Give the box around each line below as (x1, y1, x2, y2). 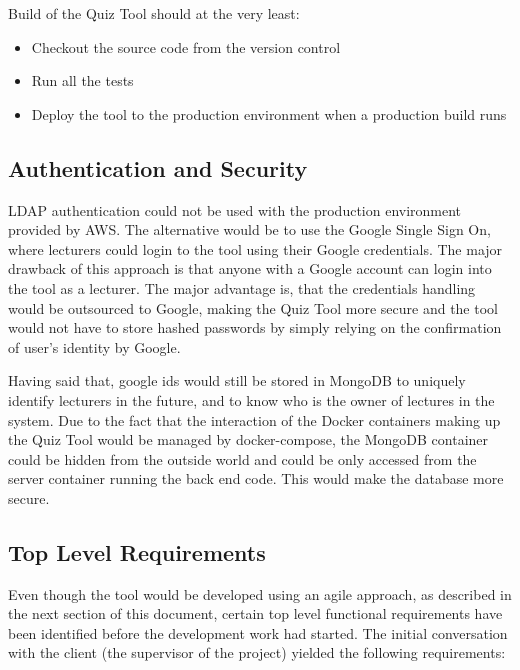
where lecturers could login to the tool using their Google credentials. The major (8, 238, 503, 259)
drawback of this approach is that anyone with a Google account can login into (8, 258, 492, 279)
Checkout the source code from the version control (31, 36, 341, 57)
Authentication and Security (8, 152, 308, 183)
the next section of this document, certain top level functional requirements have (8, 603, 503, 624)
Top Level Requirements (8, 536, 266, 567)
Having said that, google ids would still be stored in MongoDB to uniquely (8, 370, 466, 391)
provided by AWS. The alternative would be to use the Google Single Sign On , (8, 219, 491, 240)
